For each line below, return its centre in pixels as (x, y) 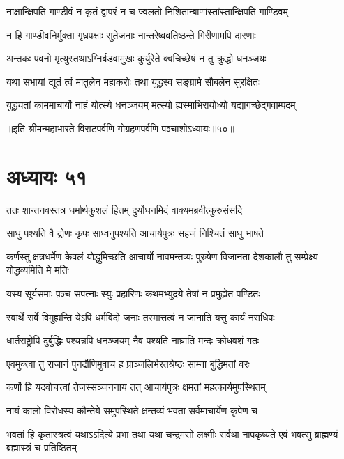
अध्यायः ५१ (47, 176)
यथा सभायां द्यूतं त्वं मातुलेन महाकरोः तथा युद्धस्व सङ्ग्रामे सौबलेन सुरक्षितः (133, 81)
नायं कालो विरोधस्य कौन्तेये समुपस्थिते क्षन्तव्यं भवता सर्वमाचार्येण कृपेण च (132, 411)
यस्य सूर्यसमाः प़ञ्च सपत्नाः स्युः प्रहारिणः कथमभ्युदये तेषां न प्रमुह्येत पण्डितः (133, 294)
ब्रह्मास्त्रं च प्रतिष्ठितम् (42, 448)
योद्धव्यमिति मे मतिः (38, 270)
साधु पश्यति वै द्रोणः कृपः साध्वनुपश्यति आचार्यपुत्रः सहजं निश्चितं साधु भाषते (135, 233)
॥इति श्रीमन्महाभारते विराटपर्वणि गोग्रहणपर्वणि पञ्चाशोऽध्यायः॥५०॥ (120, 128)
